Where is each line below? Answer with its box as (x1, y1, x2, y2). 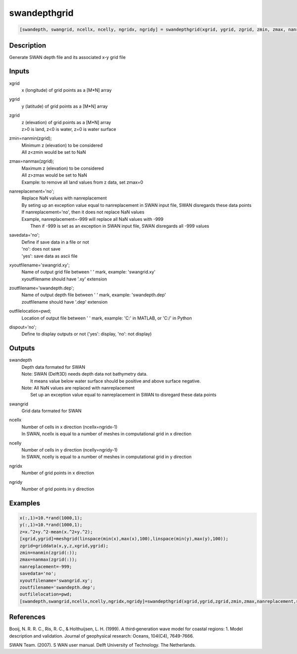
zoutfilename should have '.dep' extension (21, 299, 108, 305)
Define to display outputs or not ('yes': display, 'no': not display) (21, 331, 152, 337)
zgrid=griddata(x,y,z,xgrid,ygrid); (19, 543, 109, 548)
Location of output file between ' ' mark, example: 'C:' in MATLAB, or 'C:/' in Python (21, 315, 193, 321)
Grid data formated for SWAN (21, 408, 82, 414)
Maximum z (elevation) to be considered (21, 165, 104, 171)
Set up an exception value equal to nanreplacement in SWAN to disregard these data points (30, 392, 217, 398)
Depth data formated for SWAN (21, 364, 85, 370)
